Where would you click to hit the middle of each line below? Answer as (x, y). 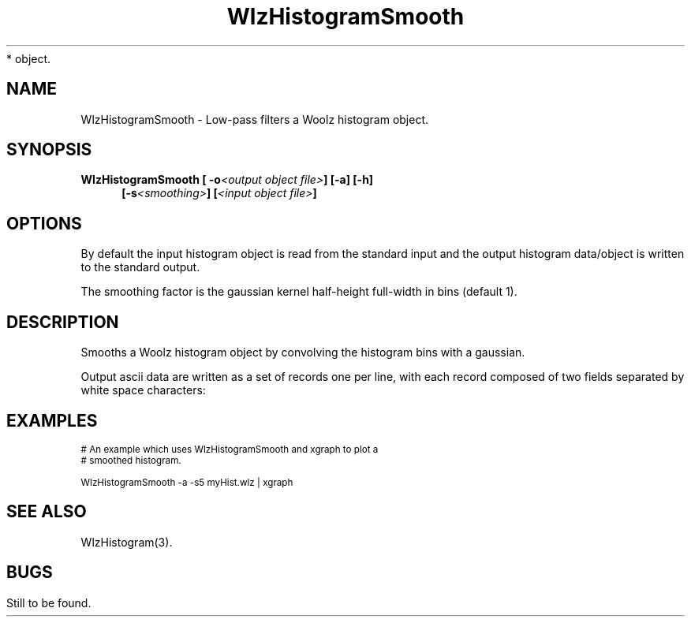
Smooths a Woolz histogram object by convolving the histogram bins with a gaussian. (303, 353)
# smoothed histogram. (131, 460)
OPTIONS (44, 223)
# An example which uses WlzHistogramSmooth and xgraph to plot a (230, 449)
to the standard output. (140, 267)
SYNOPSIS (49, 150)
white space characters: (143, 390)
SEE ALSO (47, 512)
